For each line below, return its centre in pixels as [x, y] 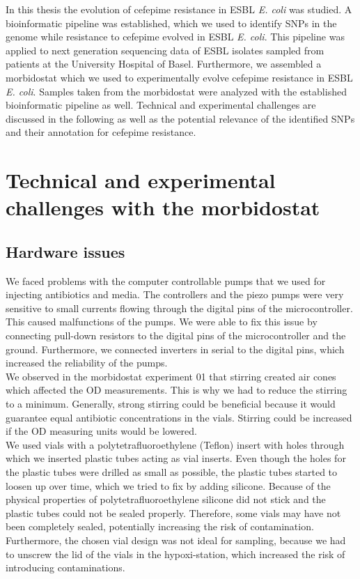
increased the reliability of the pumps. [87, 363]
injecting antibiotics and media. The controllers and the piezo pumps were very [175, 294]
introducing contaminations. [65, 568]
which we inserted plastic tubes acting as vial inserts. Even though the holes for [176, 458]
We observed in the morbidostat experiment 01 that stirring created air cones [171, 376]
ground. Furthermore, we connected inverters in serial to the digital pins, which [175, 349]
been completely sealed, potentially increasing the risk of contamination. [160, 526]
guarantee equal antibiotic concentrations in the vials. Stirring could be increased [179, 417]
